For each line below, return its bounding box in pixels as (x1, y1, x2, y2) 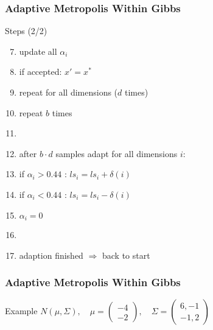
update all (19, 44, 57, 57)
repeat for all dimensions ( (19, 86, 118, 98)
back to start (102, 248, 150, 261)
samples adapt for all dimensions (55, 147, 178, 160)
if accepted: (19, 65, 62, 78)
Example (5, 304, 38, 317)
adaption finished (19, 248, 83, 261)
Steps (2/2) (5, 24, 47, 37)
